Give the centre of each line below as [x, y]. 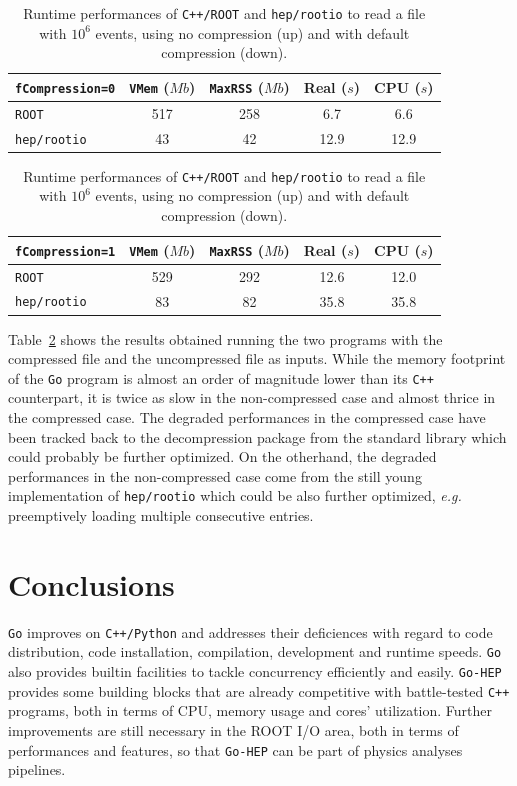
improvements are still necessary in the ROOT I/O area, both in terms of [233, 730]
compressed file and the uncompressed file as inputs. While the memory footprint [257, 358]
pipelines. [37, 769]
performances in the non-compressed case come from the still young [215, 475]
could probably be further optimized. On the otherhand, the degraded [222, 456]
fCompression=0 [65, 88]
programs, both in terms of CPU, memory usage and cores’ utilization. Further [250, 710]
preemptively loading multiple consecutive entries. [161, 515]
